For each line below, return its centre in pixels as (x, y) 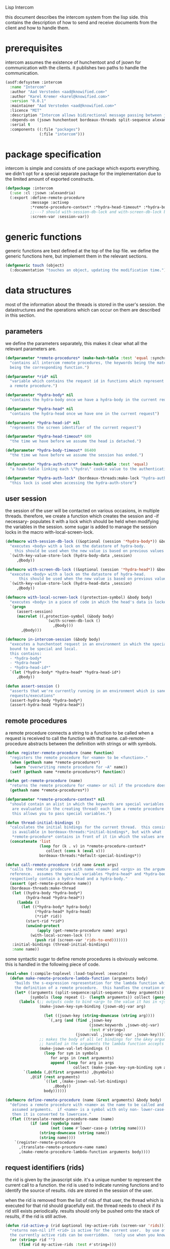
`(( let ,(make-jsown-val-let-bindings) (86, 1082)
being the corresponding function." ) (50, 367)
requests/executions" (33, 696)
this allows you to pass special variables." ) (62, 813)
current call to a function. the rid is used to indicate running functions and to (85, 1185)
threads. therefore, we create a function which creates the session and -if (82, 516)
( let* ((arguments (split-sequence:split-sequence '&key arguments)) (89, 993)
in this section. (20, 315)
